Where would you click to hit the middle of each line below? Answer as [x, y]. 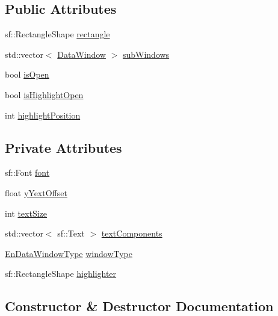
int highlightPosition [43, 115]
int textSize [26, 213]
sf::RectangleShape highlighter [61, 274]
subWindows [146, 54]
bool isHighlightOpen [44, 94]
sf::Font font [27, 172]
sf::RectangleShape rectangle [57, 34]
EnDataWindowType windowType [69, 253]
